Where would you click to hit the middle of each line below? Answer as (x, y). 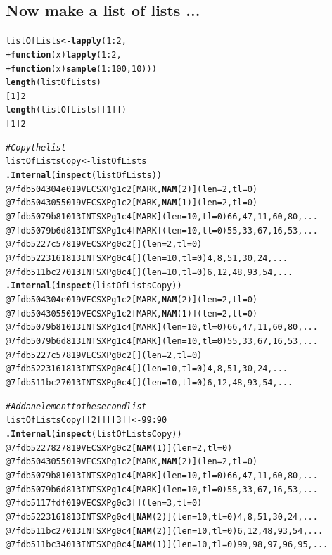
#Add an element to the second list (76, 406)
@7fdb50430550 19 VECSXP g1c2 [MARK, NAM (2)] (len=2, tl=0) (132, 462)
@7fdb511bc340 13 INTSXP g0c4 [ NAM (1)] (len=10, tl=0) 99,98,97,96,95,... (167, 545)
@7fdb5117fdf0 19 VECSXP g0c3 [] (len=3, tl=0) (104, 503)
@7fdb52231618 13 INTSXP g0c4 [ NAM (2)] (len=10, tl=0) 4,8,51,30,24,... (162, 517)
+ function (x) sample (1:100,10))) (81, 69)
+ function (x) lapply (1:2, (64, 55)
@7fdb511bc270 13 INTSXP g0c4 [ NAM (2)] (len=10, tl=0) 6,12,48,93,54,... (165, 531)
